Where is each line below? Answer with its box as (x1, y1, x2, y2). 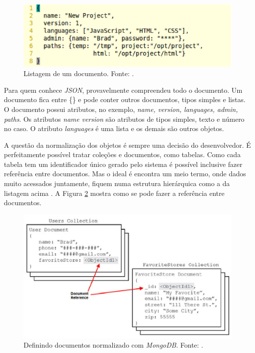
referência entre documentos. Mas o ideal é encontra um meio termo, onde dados (4, 168, 246, 179)
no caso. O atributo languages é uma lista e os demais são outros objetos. (4, 123, 224, 134)
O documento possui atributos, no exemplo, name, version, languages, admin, (4, 104, 238, 114)
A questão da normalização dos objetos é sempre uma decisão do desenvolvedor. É (4, 139, 251, 150)
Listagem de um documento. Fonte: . (24, 68, 134, 79)
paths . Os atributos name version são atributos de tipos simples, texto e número (4, 113, 245, 124)
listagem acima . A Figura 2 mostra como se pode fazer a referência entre (4, 188, 225, 198)
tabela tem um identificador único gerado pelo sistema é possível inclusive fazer (4, 159, 243, 169)
